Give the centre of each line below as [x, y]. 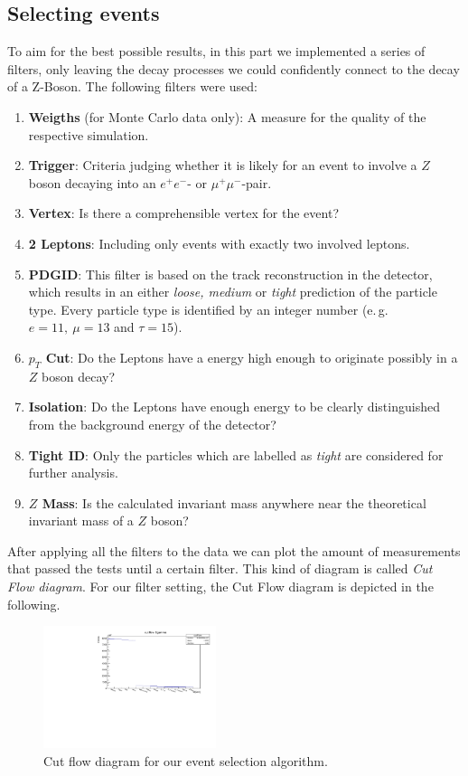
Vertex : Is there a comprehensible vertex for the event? [183, 213]
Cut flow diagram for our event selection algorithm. [186, 760]
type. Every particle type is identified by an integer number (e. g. [208, 309]
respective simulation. [89, 134]
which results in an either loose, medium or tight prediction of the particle [233, 292]
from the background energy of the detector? [152, 424]
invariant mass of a [81, 520]
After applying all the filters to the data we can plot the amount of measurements [234, 550]
